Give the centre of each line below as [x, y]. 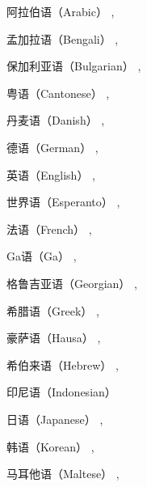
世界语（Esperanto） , [63, 202]
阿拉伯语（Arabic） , [61, 11]
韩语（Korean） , [50, 446]
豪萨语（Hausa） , [54, 338]
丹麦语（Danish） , [56, 120]
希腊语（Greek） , [53, 310]
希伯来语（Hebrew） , [63, 364]
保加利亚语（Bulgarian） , [74, 66]
